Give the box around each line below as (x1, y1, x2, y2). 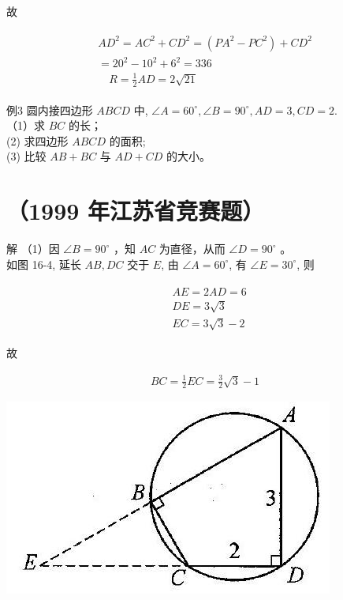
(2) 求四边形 (6, 132, 69, 149)
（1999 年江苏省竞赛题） (6, 194, 265, 227)
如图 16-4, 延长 (6, 255, 81, 272)
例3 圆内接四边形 (6, 101, 93, 118)
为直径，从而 (158, 240, 226, 257)
